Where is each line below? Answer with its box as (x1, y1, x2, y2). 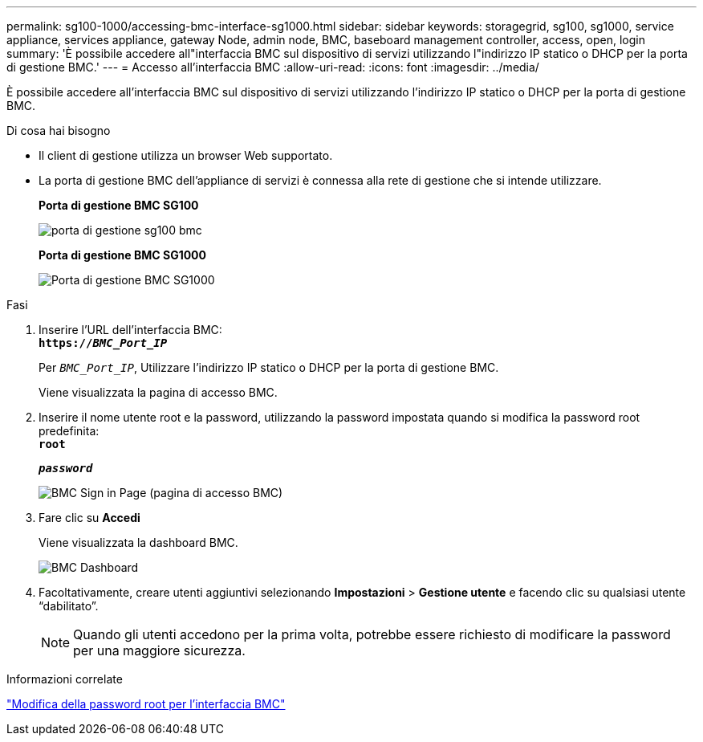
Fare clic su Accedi (39, 511, 140, 524)
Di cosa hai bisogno (6, 124, 111, 137)
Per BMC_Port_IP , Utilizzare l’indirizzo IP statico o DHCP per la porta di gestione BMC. (39, 361, 499, 374)
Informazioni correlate (6, 672, 123, 686)
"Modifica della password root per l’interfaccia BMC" (6, 697, 286, 711)
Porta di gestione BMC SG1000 (39, 248, 207, 262)
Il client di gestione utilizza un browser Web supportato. (39, 149, 333, 162)
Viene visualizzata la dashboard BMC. (39, 536, 238, 549)
